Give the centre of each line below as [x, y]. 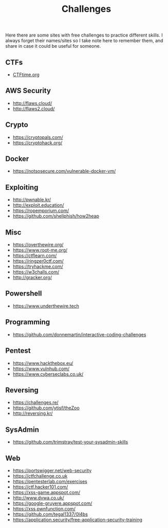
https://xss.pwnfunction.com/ [44, 508]
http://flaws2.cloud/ [34, 108]
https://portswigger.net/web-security [52, 470]
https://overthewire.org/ [38, 245]
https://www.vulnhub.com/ [41, 369]
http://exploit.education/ [38, 205]
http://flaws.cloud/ [32, 103]
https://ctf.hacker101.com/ [40, 487]
